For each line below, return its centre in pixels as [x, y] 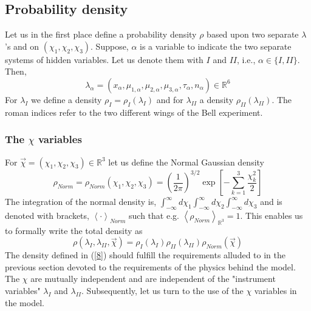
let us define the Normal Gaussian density [186, 162]
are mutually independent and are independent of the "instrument [153, 279]
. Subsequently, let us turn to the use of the [162, 291]
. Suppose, [110, 46]
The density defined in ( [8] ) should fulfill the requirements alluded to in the [145, 255]
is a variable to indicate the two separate [216, 46]
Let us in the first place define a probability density [101, 34]
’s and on [22, 46]
